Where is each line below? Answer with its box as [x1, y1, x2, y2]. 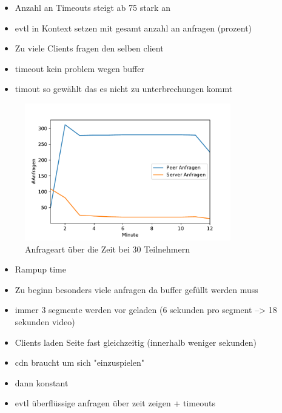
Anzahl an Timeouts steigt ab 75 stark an [15, 1, 170, 13]
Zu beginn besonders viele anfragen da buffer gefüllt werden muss [15, 283, 258, 296]
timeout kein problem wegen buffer [15, 62, 144, 74]
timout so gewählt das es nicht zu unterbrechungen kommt [15, 82, 233, 95]
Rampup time [15, 263, 66, 276]
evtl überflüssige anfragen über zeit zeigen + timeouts [15, 397, 215, 409]
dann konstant [15, 376, 69, 389]
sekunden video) [15, 316, 75, 328]
